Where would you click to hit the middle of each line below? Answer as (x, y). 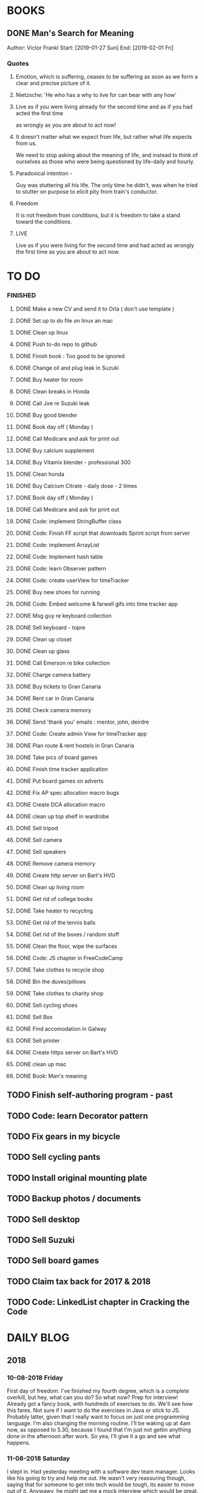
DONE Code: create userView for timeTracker (72, 580)
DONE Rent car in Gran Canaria (55, 698)
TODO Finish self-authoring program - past (90, 1095)
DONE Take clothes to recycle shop (60, 970)
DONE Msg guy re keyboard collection (63, 615)
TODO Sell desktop (43, 1219)
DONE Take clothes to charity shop (59, 993)
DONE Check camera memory (53, 710)
